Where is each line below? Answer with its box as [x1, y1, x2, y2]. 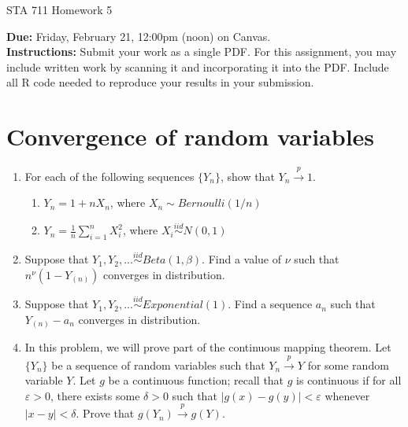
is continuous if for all [296, 372, 402, 388]
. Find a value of [202, 251, 282, 267]
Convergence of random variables [6, 120, 375, 153]
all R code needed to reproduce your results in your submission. [6, 74, 314, 90]
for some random [307, 356, 389, 373]
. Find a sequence [228, 296, 313, 312]
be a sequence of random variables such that [51, 356, 265, 373]
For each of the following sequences [24, 167, 195, 184]
